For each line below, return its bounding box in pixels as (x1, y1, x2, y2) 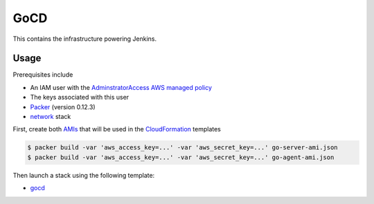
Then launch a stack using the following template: (12, 171, 155, 179)
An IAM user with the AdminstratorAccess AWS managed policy (30, 83, 213, 91)
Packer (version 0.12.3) (30, 102, 96, 111)
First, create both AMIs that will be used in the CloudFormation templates (12, 125, 222, 133)
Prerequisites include (12, 71, 73, 79)
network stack (30, 113, 71, 121)
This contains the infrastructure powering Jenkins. (12, 35, 157, 43)
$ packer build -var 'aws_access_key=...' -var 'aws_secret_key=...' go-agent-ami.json (27, 153, 335, 161)
